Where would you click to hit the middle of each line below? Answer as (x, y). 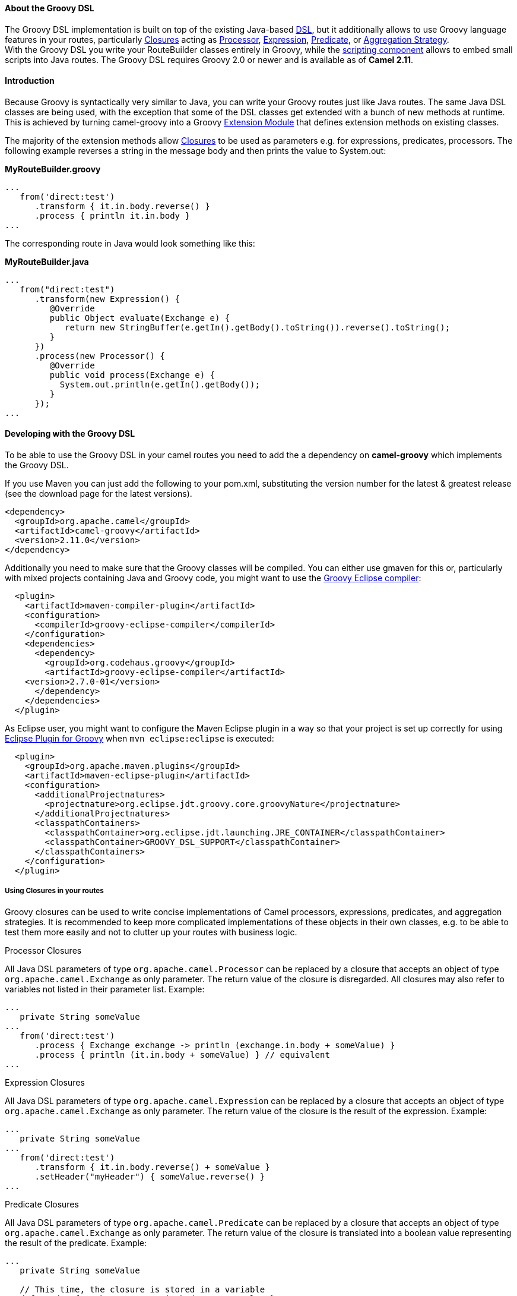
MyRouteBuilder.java (47, 261)
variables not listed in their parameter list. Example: (105, 989)
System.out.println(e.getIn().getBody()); (160, 384)
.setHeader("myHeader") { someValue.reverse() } (150, 1176)
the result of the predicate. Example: (76, 1243)
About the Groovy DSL (50, 8)
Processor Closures (43, 950)
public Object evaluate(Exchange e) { (140, 318)
